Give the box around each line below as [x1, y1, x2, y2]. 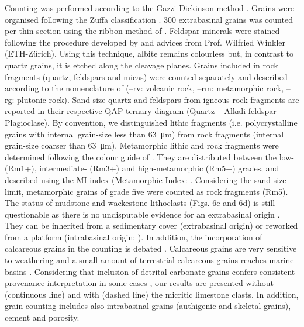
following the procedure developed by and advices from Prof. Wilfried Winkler [5, 36, 286, 48]
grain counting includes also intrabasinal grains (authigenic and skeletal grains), [5, 300, 291, 312]
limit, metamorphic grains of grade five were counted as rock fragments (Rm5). [5, 185, 288, 197]
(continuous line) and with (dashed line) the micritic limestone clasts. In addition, [5, 288, 299, 300]
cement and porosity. [5, 311, 80, 323]
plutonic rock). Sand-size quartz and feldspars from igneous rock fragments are [17, 93, 299, 105]
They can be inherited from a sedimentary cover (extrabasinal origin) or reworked [5, 219, 298, 232]
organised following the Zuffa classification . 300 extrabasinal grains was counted [5, 13, 293, 25]
